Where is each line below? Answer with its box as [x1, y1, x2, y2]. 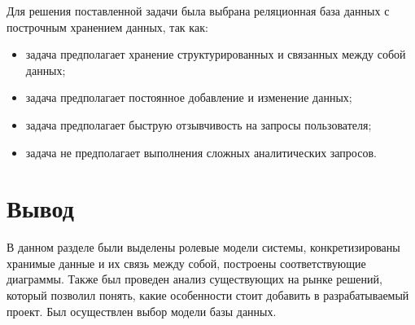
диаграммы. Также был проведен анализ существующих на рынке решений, [7, 270, 382, 288]
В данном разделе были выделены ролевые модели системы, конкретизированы [7, 239, 400, 256]
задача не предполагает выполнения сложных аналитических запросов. [25, 143, 377, 160]
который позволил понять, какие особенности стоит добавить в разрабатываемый [7, 287, 409, 304]
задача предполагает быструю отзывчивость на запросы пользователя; [25, 116, 372, 133]
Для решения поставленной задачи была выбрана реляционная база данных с [7, 2, 390, 19]
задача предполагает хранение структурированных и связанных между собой [25, 46, 406, 63]
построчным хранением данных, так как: [7, 18, 208, 35]
